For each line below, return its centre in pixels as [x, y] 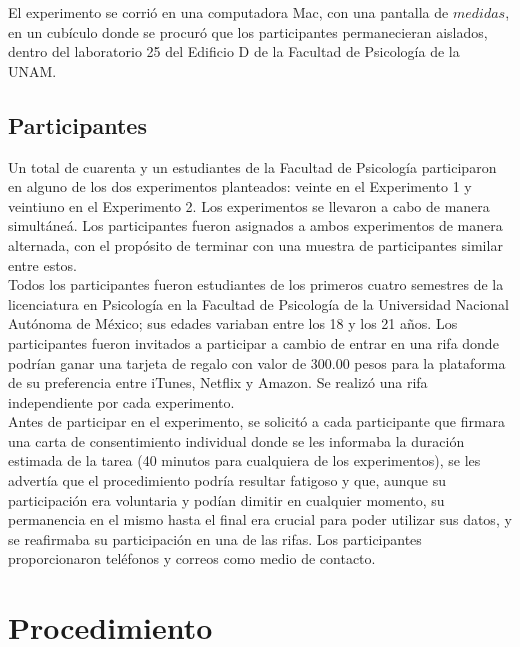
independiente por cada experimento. [121, 401]
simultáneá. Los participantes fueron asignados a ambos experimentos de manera [255, 225]
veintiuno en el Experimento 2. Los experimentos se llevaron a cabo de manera [249, 205]
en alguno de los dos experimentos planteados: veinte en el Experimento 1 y [240, 186]
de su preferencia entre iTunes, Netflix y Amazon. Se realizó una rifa [218, 382]
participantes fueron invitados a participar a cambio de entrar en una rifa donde [253, 342]
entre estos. [43, 264]
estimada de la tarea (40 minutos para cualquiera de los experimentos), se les [244, 460]
